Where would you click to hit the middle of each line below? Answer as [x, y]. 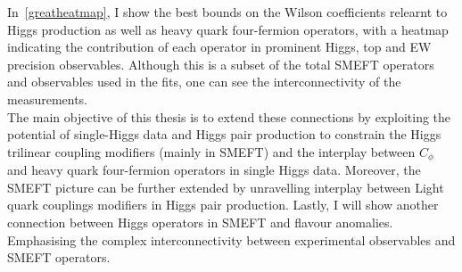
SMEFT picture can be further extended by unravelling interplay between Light [226, 187]
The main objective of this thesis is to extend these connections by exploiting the [229, 116]
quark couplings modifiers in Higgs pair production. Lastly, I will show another [223, 205]
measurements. [48, 99]
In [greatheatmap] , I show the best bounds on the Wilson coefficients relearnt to [227, 12]
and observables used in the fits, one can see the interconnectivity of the [204, 82]
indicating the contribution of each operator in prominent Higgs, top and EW [219, 47]
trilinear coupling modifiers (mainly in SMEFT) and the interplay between [211, 151]
